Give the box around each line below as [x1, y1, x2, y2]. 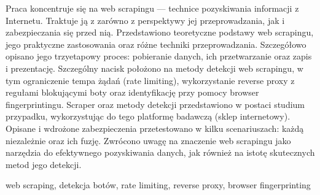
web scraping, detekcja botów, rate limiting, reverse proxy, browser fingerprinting [6, 178, 311, 191]
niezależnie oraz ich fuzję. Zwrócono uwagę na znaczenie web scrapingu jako [6, 134, 291, 147]
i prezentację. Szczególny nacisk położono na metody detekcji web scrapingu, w [6, 61, 303, 74]
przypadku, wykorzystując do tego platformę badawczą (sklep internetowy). [6, 110, 291, 123]
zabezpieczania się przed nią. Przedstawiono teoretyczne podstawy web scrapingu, [6, 26, 314, 39]
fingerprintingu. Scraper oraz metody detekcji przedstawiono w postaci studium [6, 97, 305, 110]
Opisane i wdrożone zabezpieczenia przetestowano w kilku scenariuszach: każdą [6, 121, 304, 134]
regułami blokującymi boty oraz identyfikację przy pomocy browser [6, 86, 259, 99]
